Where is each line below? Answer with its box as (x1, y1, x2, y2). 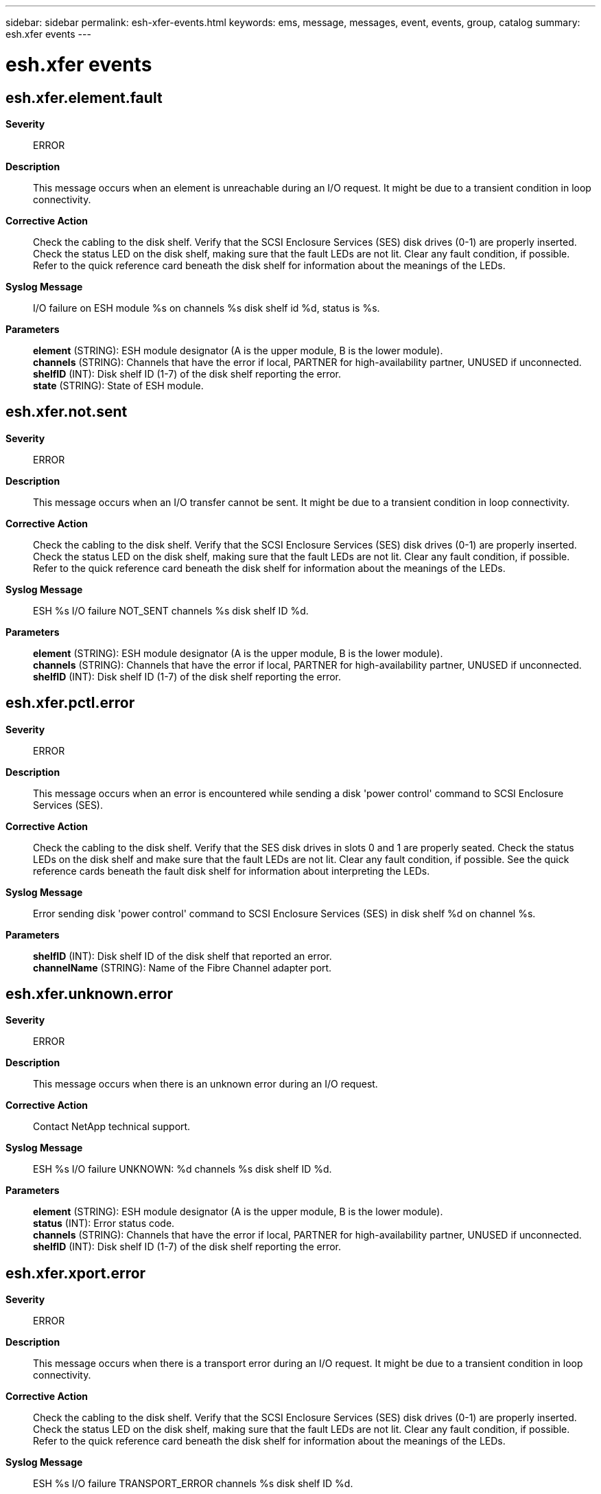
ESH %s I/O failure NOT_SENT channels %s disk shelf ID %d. (33, 604, 309, 617)
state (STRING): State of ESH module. (33, 379, 204, 391)
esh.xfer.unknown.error (5, 985, 174, 1003)
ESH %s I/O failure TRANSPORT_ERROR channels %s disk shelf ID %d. (33, 1478, 353, 1490)
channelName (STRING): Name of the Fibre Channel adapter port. (33, 961, 332, 974)
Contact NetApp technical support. (33, 1120, 191, 1133)
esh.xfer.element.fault (5, 89, 163, 106)
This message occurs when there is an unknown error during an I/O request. (33, 1078, 378, 1090)
